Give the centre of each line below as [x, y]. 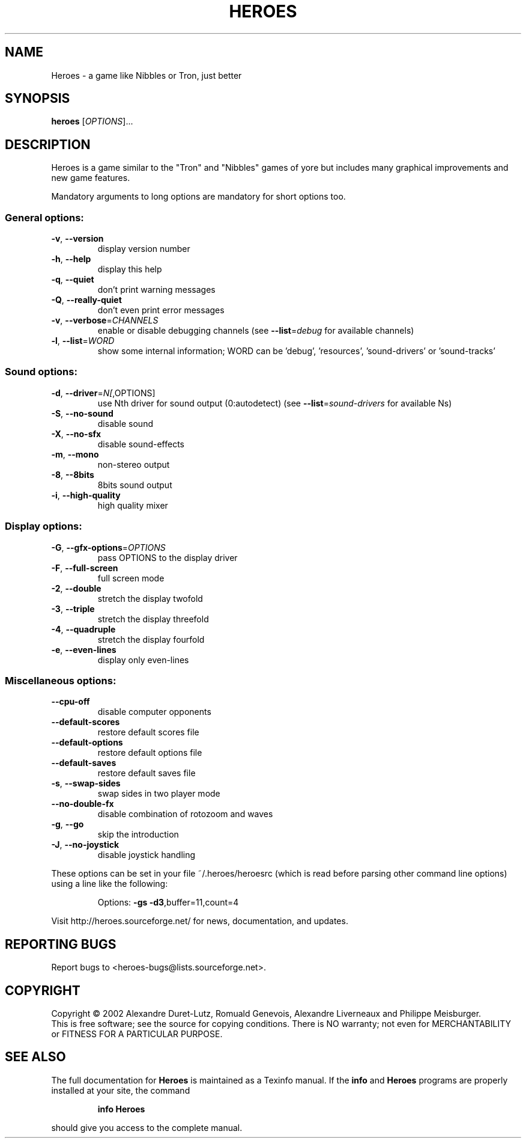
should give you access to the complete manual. [147, 1127]
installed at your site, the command [121, 1090]
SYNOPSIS [38, 99]
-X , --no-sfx [76, 434]
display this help [130, 269]
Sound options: [41, 372]
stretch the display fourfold [151, 639]
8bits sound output [135, 485]
